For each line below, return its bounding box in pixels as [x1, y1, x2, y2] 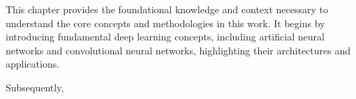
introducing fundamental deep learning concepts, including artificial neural [6, 29, 325, 44]
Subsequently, [6, 79, 64, 94]
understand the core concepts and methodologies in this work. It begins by [6, 15, 325, 30]
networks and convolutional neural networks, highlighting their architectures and [6, 43, 351, 57]
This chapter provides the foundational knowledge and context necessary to [6, 2, 329, 16]
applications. [6, 56, 60, 71]
